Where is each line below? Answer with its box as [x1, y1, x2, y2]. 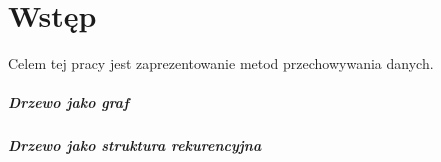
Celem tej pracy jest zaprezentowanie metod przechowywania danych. [8, 53, 434, 74]
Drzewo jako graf [8, 92, 129, 113]
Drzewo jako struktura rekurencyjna [8, 135, 262, 156]
